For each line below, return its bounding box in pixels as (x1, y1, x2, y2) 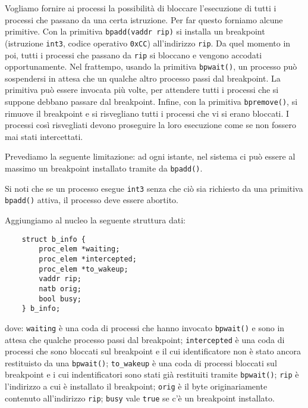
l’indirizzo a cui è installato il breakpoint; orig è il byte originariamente (5, 380, 268, 393)
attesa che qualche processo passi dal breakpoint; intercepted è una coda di (5, 333, 285, 345)
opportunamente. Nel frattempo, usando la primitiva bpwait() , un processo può (5, 60, 297, 73)
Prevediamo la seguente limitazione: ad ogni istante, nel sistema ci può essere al (5, 150, 296, 163)
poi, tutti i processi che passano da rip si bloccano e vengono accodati (5, 48, 262, 61)
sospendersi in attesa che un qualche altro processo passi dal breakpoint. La (5, 71, 281, 84)
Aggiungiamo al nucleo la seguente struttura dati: (5, 214, 186, 226)
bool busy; (39, 294, 81, 303)
